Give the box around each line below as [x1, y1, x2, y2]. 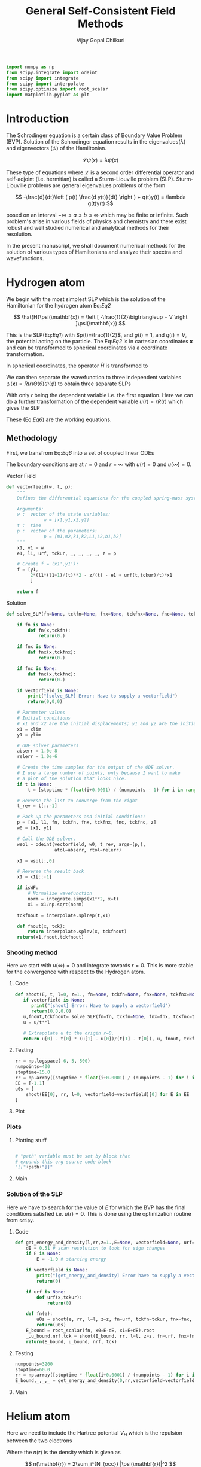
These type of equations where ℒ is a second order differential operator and [6, 169, 195, 176]
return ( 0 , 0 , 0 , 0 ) [31, 1008, 72, 1015]
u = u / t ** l [23, 1019, 50, 1025]
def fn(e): [26, 1311, 53, 1317]
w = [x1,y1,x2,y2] [44, 517, 90, 523]
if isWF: [17, 885, 39, 891]
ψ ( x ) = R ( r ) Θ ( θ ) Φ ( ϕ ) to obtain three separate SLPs [6, 380, 132, 387]
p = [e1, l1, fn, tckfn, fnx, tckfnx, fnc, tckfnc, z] [17, 820, 157, 826]
